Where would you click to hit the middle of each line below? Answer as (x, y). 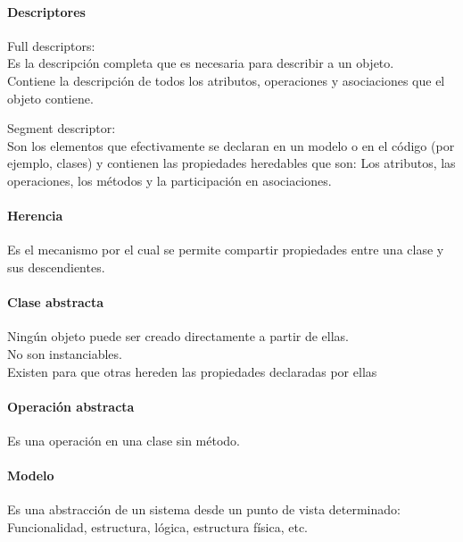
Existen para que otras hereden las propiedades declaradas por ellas (192, 371)
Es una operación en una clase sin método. (124, 440)
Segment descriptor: (62, 128)
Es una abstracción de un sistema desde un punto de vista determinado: (204, 509)
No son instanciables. (65, 353)
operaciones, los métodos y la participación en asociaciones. (169, 180)
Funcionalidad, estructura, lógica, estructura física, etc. (158, 526)
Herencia (35, 216)
